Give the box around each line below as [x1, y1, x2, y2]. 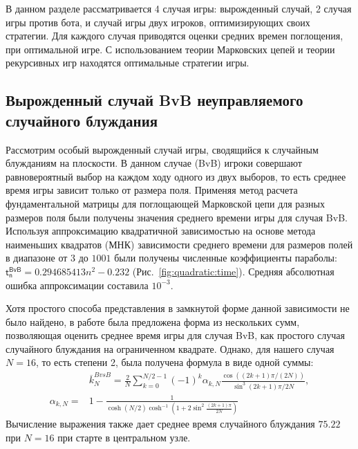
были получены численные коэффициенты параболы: [114, 250, 337, 265]
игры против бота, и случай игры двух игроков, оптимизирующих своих [6, 15, 310, 29]
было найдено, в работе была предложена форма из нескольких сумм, [6, 314, 300, 329]
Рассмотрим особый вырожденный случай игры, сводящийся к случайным [6, 142, 319, 156]
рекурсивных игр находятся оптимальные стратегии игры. [6, 55, 249, 70]
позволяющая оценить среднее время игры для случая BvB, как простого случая [6, 328, 345, 342]
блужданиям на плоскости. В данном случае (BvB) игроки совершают [6, 156, 302, 170]
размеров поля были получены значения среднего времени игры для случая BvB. [6, 210, 348, 224]
